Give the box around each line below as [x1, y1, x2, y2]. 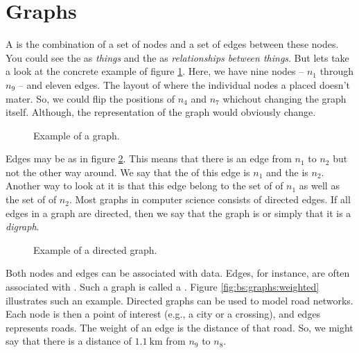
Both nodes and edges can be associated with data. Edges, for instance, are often [6, 266, 350, 280]
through [319, 64, 353, 78]
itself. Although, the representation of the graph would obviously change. [6, 105, 316, 119]
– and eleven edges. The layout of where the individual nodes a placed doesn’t [18, 77, 350, 92]
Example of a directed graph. [33, 242, 157, 257]
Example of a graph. [33, 128, 120, 142]
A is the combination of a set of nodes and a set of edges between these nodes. [6, 37, 339, 51]
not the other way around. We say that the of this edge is [6, 164, 250, 179]
